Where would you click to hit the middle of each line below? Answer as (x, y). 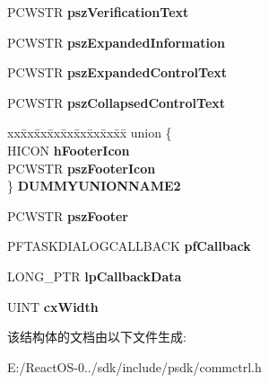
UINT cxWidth (53, 306)
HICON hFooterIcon (69, 150)
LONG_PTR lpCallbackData (95, 276)
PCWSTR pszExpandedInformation (117, 42)
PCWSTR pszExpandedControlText (117, 72)
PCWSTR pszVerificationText (98, 12)
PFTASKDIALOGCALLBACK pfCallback (129, 246)
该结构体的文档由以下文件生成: (97, 337)
